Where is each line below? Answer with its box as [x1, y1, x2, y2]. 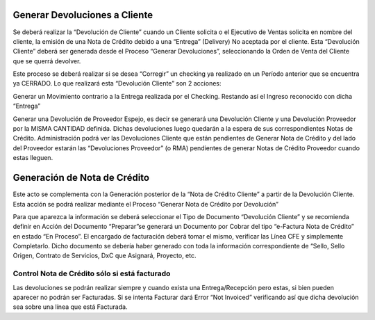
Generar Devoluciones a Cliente [12, 9, 153, 21]
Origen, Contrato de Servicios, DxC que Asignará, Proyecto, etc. [12, 251, 197, 260]
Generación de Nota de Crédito [12, 172, 149, 184]
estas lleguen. [12, 154, 53, 162]
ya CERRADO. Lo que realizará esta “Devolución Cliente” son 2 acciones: [12, 79, 222, 88]
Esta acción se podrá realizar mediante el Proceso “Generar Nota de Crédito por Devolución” [12, 200, 279, 208]
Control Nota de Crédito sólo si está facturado [12, 269, 171, 278]
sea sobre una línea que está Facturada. [12, 303, 128, 311]
